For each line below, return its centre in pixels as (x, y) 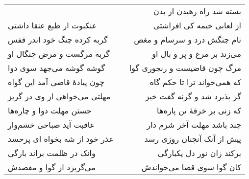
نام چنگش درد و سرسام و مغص (188, 39)
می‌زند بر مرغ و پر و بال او (197, 54)
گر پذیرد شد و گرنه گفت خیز (193, 96)
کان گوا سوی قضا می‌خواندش (191, 167)
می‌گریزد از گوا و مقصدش (52, 167)
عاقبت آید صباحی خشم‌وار (51, 124)
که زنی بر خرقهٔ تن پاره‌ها (199, 110)
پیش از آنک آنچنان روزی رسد (193, 139)
